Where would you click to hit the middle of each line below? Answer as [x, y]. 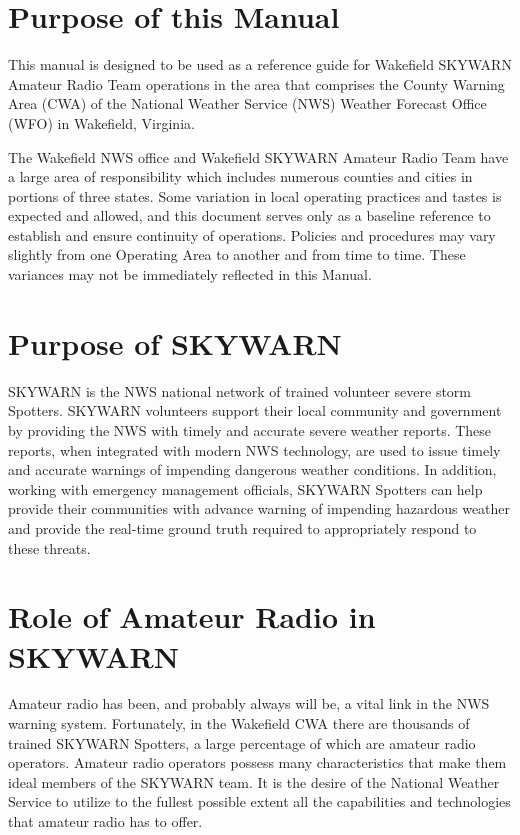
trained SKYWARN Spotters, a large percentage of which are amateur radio [242, 742]
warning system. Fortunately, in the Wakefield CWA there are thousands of [239, 723]
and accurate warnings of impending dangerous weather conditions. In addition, [252, 469]
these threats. [49, 547]
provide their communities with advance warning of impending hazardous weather [259, 508]
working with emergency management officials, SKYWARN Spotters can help [245, 488]
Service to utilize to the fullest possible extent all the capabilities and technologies [259, 801]
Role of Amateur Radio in [192, 616]
